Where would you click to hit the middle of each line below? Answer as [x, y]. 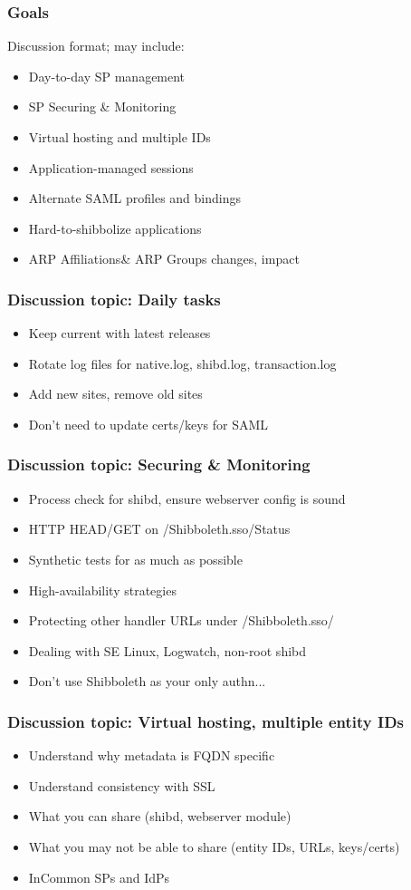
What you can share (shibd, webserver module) [160, 816]
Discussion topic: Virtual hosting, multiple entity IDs [206, 721]
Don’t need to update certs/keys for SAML [148, 424]
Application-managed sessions [111, 167]
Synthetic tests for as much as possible [135, 559]
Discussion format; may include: [96, 46]
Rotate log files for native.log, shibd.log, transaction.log [182, 363]
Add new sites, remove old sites [115, 394]
